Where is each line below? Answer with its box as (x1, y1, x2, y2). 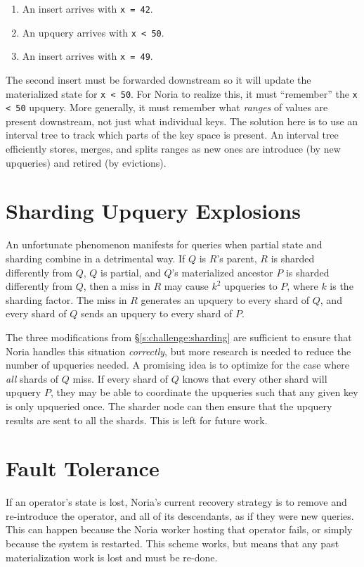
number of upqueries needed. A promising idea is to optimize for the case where (6, 357, 349, 372)
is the (330, 279, 353, 293)
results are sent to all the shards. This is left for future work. (6, 412, 268, 427)
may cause (164, 279, 209, 293)
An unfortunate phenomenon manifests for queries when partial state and (6, 237, 323, 252)
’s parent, (216, 250, 257, 265)
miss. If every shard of (72, 371, 169, 386)
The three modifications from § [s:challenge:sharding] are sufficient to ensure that (6, 329, 352, 344)
